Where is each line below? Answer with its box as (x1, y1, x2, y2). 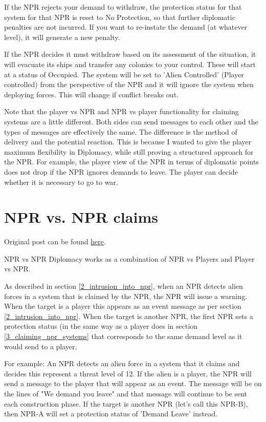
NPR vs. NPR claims (4, 206, 158, 227)
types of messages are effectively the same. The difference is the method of (4, 126, 237, 137)
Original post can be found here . (4, 236, 106, 247)
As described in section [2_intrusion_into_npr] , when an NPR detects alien (4, 281, 243, 291)
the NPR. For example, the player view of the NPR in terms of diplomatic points (4, 156, 259, 167)
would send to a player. (4, 341, 77, 351)
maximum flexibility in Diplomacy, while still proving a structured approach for (4, 146, 254, 157)
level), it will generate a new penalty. (4, 31, 120, 42)
